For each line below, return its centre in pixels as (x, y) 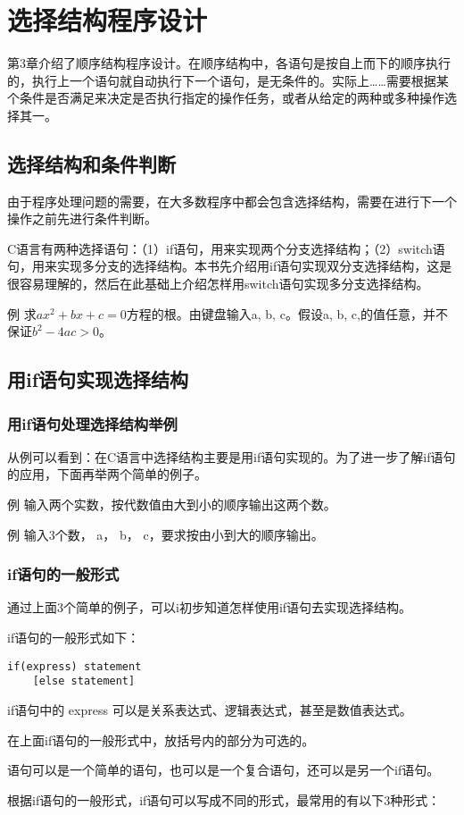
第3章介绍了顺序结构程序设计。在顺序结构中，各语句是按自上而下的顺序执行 (229, 63)
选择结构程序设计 (108, 20)
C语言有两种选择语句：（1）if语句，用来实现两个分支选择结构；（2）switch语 (226, 248)
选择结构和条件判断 (91, 163)
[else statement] (84, 681)
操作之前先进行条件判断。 (82, 218)
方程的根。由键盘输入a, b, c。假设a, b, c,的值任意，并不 (287, 313)
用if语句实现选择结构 (98, 379)
